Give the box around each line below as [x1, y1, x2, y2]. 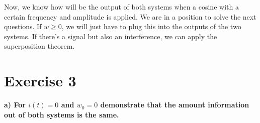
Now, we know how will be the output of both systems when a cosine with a [4, 2, 239, 12]
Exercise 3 [4, 70, 76, 91]
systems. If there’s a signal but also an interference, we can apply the [4, 31, 217, 41]
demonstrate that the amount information [100, 99, 249, 110]
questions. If [4, 21, 42, 32]
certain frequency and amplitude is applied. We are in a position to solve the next [4, 11, 256, 22]
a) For [4, 99, 26, 110]
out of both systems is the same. [4, 109, 119, 119]
